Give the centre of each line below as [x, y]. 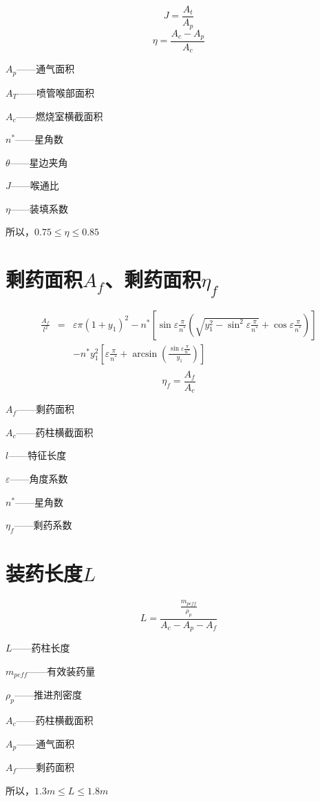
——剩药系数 [43, 525]
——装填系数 [39, 208]
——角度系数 [39, 478]
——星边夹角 [39, 162]
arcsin [145, 354]
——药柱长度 [41, 648]
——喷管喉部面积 [56, 92]
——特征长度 [38, 455]
